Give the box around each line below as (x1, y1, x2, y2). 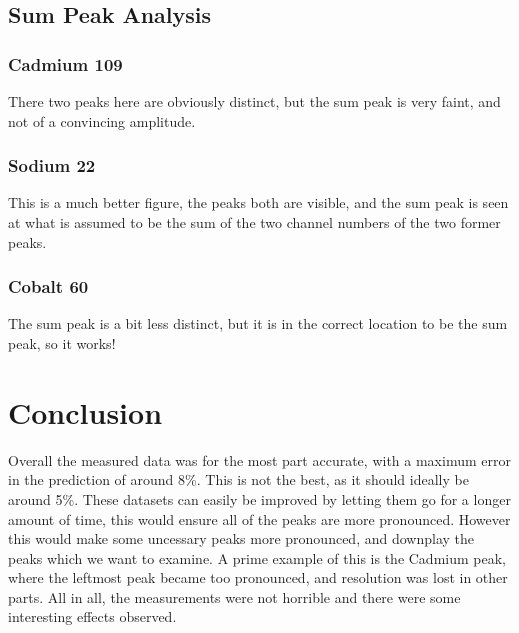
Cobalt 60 (8, 274, 89, 299)
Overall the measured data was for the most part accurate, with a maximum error (8, 449, 511, 470)
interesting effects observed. (8, 606, 177, 627)
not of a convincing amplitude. (8, 110, 196, 131)
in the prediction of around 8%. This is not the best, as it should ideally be (8, 469, 469, 490)
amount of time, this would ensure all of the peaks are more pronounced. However (8, 508, 511, 529)
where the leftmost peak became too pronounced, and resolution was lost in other (8, 567, 508, 588)
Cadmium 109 (8, 51, 123, 76)
